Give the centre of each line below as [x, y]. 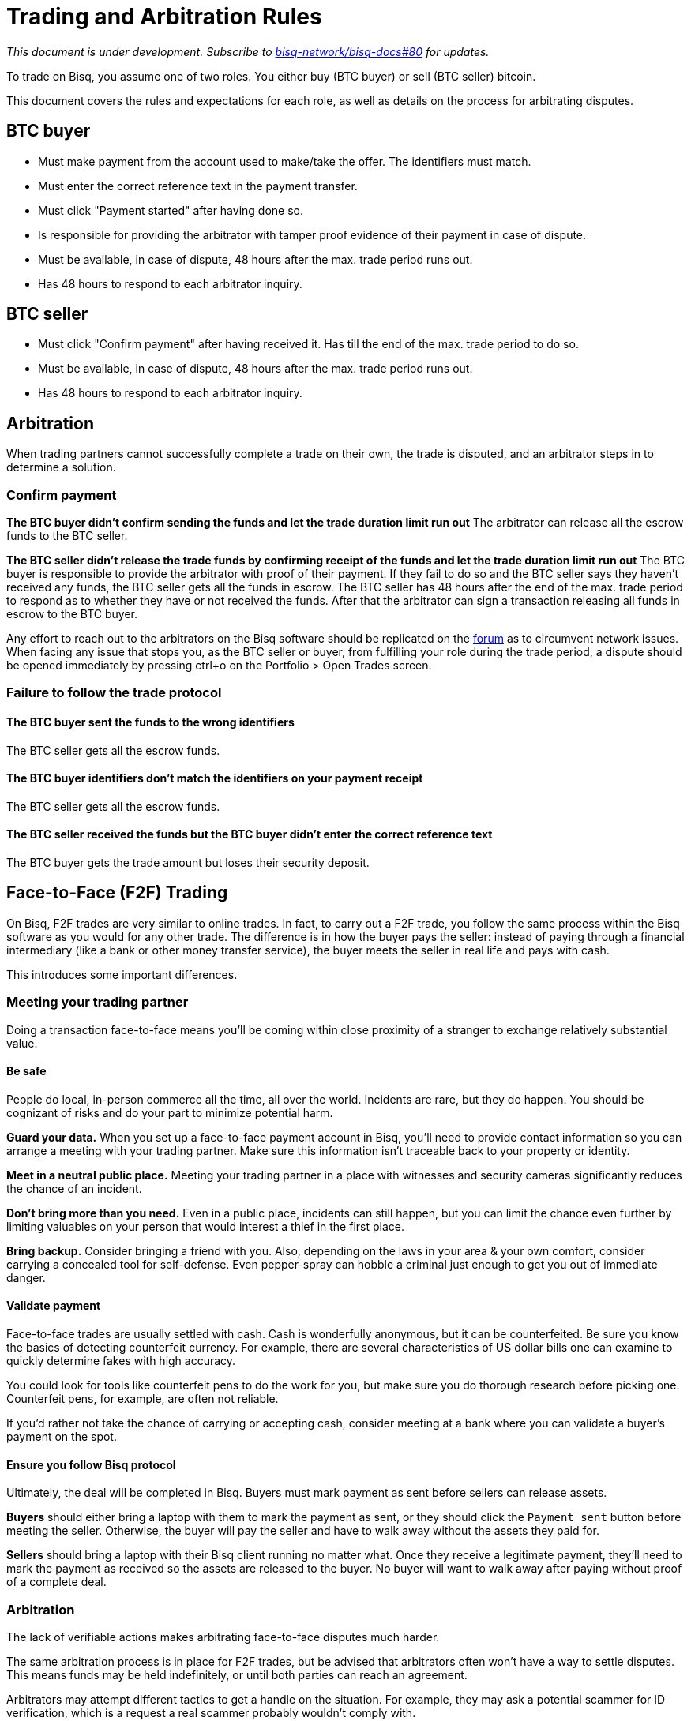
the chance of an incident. [74, 1188]
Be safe [26, 1071]
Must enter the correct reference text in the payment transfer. [198, 186]
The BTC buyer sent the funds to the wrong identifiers [150, 722]
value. [22, 1043]
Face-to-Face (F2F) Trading [117, 893]
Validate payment [54, 1306]
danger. [26, 1277]
